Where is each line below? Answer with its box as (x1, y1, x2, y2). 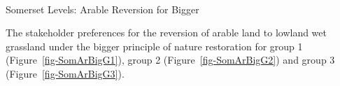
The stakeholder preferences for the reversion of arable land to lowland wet (6, 25, 327, 40)
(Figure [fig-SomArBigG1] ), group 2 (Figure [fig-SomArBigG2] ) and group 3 (6, 52, 335, 67)
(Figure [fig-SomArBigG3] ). (6, 66, 125, 80)
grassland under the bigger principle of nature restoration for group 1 (6, 38, 303, 53)
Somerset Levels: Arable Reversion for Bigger (6, 1, 199, 16)
